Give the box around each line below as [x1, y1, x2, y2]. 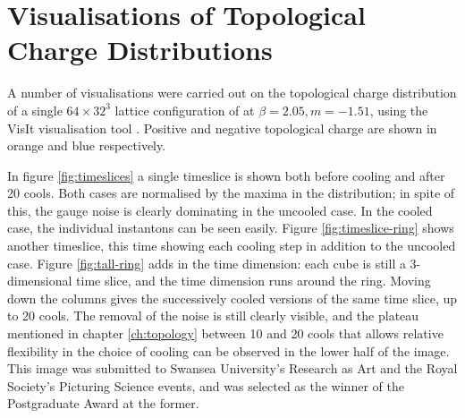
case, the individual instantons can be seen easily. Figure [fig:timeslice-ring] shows [7, 218, 454, 237]
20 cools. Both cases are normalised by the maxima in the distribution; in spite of [7, 183, 455, 202]
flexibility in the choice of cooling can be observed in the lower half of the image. [7, 341, 450, 360]
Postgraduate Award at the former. [7, 394, 199, 413]
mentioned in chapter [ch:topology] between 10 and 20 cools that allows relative [7, 324, 444, 343]
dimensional [7, 271, 72, 290]
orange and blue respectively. [7, 136, 166, 155]
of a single [7, 100, 63, 119]
